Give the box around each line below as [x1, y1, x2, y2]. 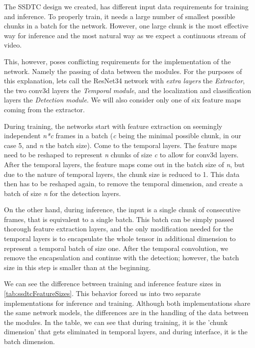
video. [4, 40, 22, 50]
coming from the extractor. [4, 104, 85, 114]
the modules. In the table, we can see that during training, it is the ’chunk [4, 317, 228, 327]
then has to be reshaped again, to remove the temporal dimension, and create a [4, 178, 243, 189]
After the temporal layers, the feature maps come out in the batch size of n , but [4, 159, 245, 169]
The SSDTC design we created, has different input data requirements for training [4, 1, 249, 11]
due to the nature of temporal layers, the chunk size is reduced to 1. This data [4, 169, 240, 179]
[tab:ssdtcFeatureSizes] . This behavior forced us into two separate [4, 288, 201, 298]
